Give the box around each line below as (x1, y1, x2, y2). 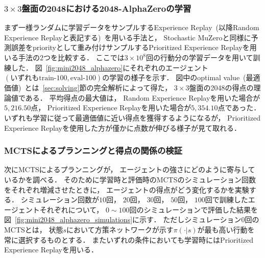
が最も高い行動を (197, 224, 255, 234)
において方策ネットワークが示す (66, 224, 174, 234)
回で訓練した (205, 194, 248, 205)
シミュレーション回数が (20, 194, 100, 205)
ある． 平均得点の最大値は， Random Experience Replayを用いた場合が (25, 92, 260, 103)
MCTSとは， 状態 (4, 224, 63, 234)
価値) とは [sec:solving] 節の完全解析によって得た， (4, 82, 172, 93)
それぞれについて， (39, 204, 104, 215)
